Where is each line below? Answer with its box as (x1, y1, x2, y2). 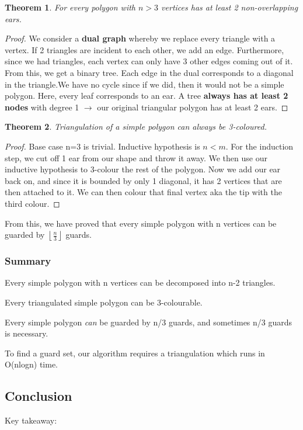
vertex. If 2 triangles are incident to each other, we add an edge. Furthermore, (5, 43, 284, 56)
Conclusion (5, 387, 72, 405)
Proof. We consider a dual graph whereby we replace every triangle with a (5, 32, 276, 44)
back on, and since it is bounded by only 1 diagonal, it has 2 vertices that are (5, 174, 282, 186)
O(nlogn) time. (5, 358, 58, 370)
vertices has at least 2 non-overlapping (161, 1, 298, 13)
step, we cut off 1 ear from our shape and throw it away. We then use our (5, 151, 267, 164)
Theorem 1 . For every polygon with (5, 1, 136, 13)
